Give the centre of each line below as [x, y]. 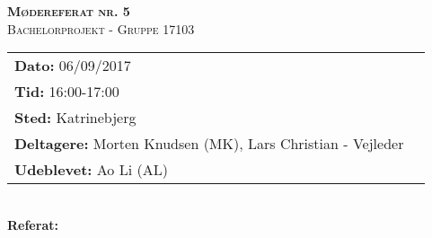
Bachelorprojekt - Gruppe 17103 [101, 28]
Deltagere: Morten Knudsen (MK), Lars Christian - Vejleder [209, 144]
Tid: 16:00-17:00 [67, 92]
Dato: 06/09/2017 [73, 66]
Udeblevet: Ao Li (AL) [91, 170]
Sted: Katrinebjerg [75, 118]
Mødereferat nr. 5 [69, 11]
